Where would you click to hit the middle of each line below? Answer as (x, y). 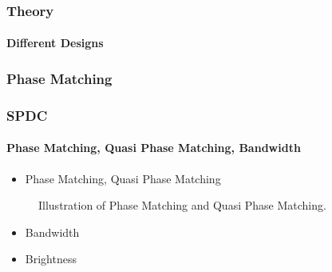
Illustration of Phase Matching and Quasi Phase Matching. (182, 205)
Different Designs (55, 43)
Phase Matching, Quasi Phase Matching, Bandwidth (154, 148)
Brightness (51, 259)
